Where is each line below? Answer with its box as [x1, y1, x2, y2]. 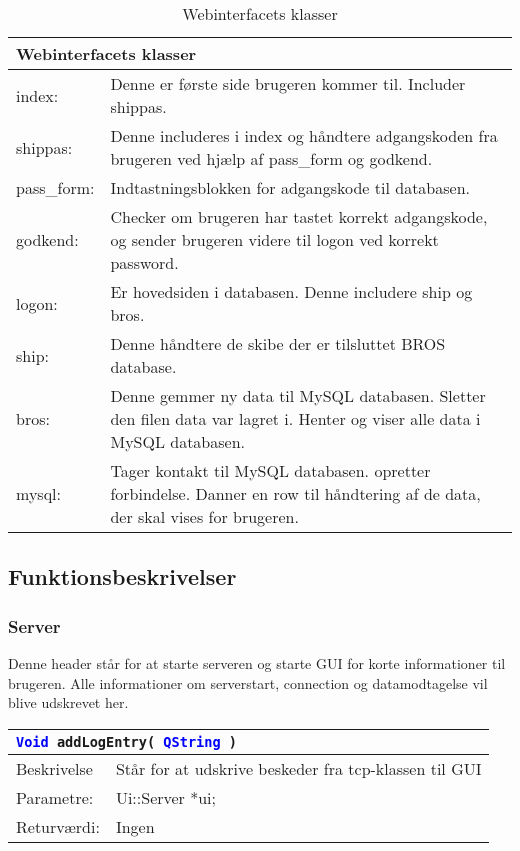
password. [110, 251, 179, 274]
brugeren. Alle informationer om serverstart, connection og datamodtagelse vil [8, 672, 488, 693]
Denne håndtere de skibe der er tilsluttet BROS [110, 332, 446, 355]
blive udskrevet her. [8, 692, 129, 713]
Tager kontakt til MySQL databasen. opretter [110, 459, 431, 482]
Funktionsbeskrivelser [8, 561, 237, 592]
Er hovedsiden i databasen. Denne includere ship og [110, 280, 473, 303]
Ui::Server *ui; [115, 785, 217, 809]
